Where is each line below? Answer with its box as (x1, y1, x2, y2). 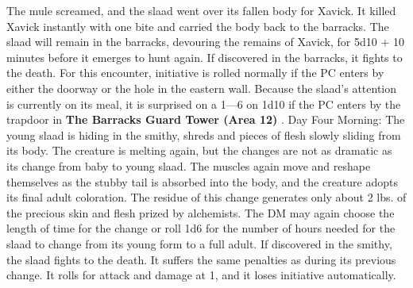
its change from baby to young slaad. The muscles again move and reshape (6, 157, 371, 174)
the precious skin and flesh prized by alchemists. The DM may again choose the (6, 204, 395, 221)
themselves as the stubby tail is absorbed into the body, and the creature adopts (6, 173, 398, 190)
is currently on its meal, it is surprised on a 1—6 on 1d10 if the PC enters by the (6, 95, 401, 112)
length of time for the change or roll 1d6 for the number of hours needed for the (6, 220, 396, 236)
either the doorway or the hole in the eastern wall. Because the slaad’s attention (6, 79, 397, 96)
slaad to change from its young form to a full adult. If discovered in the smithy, (6, 235, 392, 252)
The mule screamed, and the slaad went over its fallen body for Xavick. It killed (6, 2, 396, 18)
